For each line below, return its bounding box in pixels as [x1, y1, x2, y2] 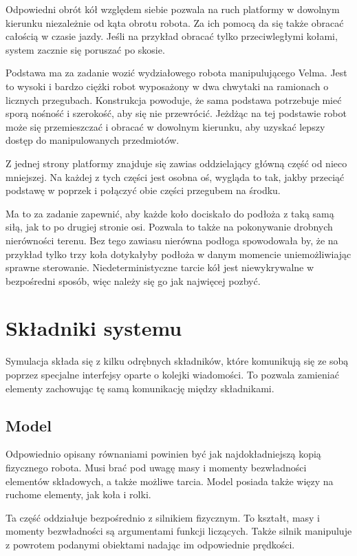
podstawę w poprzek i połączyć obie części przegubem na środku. [6, 183, 281, 197]
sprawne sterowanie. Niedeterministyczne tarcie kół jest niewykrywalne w [6, 260, 314, 275]
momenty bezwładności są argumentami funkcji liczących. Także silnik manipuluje [6, 524, 352, 538]
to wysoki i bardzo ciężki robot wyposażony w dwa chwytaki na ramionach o [6, 78, 329, 93]
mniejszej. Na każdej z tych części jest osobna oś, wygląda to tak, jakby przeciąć [6, 169, 345, 184]
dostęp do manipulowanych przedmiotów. [6, 133, 180, 147]
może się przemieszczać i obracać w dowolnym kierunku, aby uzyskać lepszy [6, 119, 325, 133]
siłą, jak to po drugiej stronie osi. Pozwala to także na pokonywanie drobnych [6, 220, 333, 234]
